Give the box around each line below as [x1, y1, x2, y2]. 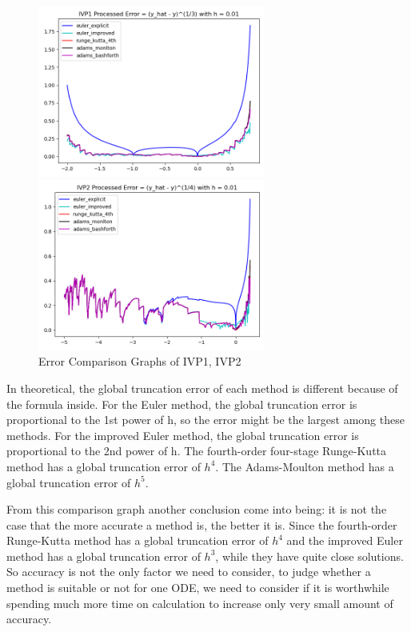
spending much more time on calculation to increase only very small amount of [6, 594, 393, 611]
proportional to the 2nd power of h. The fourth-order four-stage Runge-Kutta [6, 442, 387, 459]
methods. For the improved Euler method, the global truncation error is [6, 426, 359, 443]
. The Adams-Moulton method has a [215, 458, 394, 474]
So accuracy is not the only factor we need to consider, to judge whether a [6, 563, 371, 580]
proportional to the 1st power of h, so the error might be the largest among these [6, 411, 405, 428]
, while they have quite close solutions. [215, 547, 404, 564]
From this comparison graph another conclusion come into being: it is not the [6, 501, 387, 518]
